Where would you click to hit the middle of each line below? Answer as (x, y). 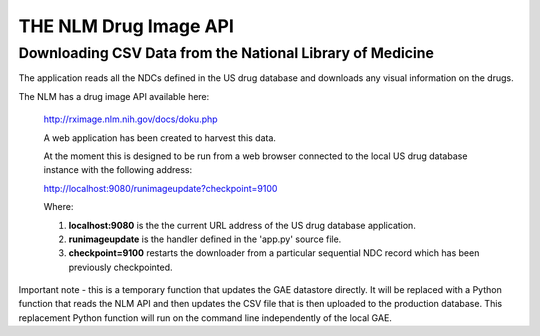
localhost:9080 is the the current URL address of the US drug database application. (242, 225)
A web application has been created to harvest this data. (160, 137)
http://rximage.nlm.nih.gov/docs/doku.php (131, 119)
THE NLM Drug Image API (126, 26)
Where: (58, 207)
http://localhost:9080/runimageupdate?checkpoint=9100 (160, 188)
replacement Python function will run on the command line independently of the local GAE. (205, 317)
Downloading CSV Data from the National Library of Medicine (226, 53)
